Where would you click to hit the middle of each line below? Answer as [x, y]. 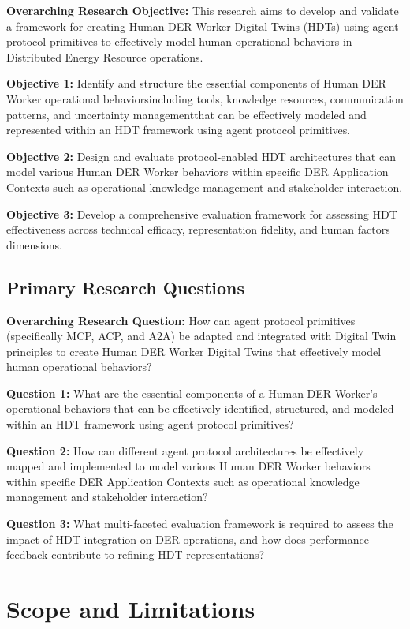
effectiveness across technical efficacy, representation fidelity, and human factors [198, 229]
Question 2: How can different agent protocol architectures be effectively [185, 450]
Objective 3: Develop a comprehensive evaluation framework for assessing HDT [202, 213]
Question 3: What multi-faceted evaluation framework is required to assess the [200, 524]
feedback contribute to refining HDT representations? [136, 554]
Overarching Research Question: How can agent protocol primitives [181, 320]
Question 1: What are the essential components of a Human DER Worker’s [192, 393]
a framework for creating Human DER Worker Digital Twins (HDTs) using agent [203, 26]
